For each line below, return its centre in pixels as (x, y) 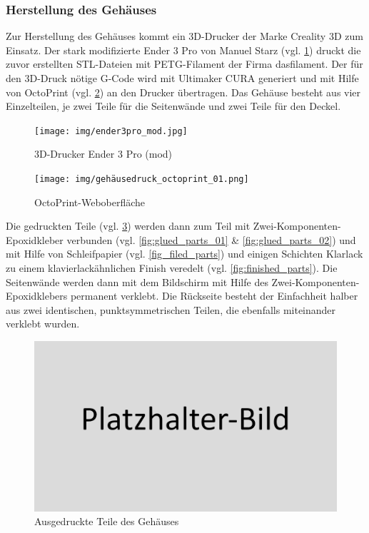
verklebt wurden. (43, 324)
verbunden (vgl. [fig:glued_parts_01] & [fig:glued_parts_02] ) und (211, 239)
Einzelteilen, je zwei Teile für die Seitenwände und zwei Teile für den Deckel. (173, 106)
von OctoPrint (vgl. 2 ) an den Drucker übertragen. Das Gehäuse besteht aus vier (183, 92)
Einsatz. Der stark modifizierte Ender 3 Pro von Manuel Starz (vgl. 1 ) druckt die (183, 50)
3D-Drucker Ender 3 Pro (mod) (103, 154)
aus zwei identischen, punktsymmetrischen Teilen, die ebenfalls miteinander (171, 309)
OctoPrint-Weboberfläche (90, 202)
